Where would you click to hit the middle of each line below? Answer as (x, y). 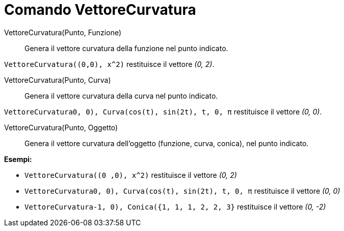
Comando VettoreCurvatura (100, 10)
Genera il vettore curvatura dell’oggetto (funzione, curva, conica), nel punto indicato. (167, 143)
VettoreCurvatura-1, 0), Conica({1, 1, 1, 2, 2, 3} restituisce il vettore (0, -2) (175, 206)
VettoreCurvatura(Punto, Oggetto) (61, 127)
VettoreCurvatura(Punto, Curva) (58, 80)
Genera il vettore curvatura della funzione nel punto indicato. (126, 48)
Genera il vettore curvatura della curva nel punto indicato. (121, 96)
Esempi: (18, 159)
